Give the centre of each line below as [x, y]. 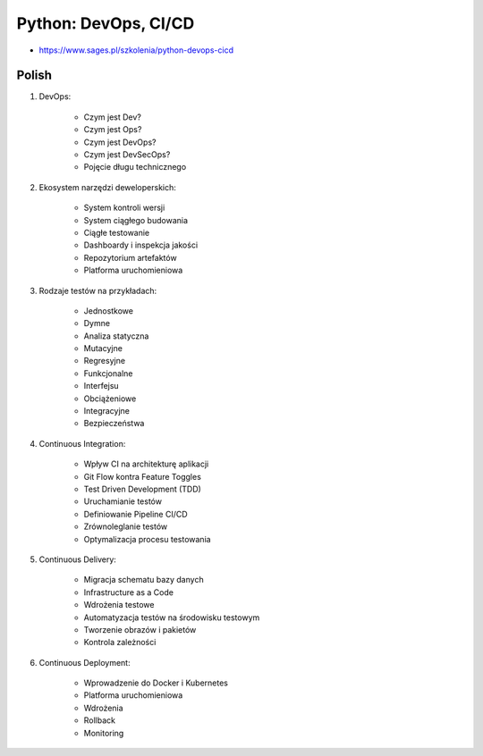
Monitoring [104, 733]
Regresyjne [104, 361]
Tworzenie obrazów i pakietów [140, 629]
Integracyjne [106, 411]
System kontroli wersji [124, 208]
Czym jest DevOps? [120, 142]
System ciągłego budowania [136, 220]
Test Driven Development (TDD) [142, 489]
